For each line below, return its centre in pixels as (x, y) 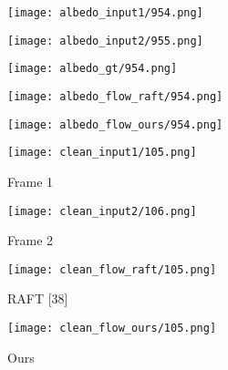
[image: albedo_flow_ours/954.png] (115, 124)
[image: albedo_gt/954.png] (93, 69)
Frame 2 (31, 240)
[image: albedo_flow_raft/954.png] (115, 96)
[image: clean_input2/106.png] (102, 211)
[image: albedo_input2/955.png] (105, 41)
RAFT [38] (38, 298)
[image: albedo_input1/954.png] (105, 13)
